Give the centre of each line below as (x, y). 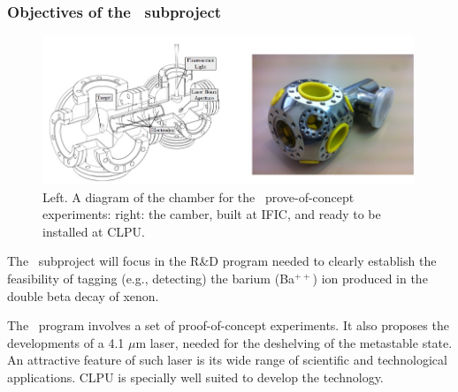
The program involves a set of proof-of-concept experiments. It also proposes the (228, 325)
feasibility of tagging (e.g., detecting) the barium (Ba (151, 279)
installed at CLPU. (94, 231)
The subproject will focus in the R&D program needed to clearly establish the (222, 261)
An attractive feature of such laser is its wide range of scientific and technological (227, 360)
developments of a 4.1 (66, 342)
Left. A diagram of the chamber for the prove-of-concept (198, 196)
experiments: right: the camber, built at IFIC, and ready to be (212, 214)
